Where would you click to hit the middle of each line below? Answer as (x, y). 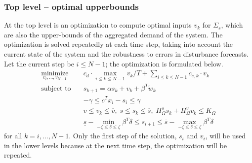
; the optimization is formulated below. (164, 63)
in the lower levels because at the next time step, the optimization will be (115, 145)
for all (13, 136)
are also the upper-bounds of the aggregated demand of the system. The (113, 34)
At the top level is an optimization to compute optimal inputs (98, 25)
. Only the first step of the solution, (123, 136)
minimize (55, 74)
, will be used (225, 136)
